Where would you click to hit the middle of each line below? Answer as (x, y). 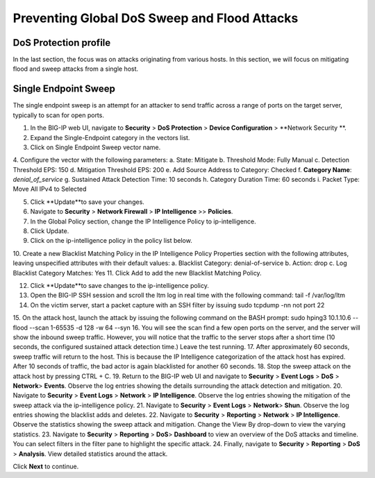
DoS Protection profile (62, 43)
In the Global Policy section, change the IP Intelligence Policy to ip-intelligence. (143, 221)
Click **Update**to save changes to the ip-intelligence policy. (120, 285)
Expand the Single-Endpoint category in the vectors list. (110, 137)
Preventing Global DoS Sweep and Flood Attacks (156, 18)
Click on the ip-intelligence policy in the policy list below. (111, 241)
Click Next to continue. (46, 467)
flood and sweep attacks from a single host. (76, 69)
